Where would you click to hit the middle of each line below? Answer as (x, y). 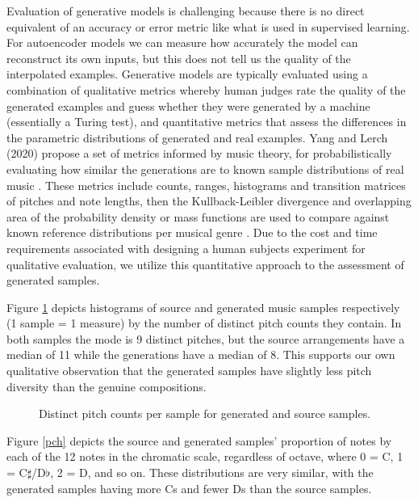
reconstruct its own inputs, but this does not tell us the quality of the (179, 58)
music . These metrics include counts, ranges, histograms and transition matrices (206, 185)
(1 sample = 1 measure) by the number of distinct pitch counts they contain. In (204, 323)
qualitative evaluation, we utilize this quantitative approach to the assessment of (205, 264)
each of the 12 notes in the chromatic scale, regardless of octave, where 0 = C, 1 (205, 456)
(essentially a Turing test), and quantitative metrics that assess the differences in (207, 122)
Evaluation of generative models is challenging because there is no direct (186, 11)
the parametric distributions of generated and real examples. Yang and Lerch (197, 137)
